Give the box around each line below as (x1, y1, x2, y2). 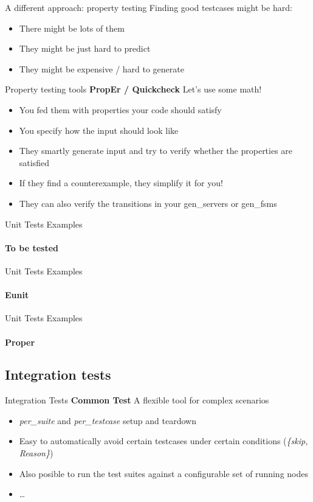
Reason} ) (19, 447, 53, 459)
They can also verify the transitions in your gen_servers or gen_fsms (19, 197, 277, 209)
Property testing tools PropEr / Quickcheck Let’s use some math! (5, 83, 262, 96)
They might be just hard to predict (19, 42, 151, 55)
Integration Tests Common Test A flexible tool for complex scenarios (5, 394, 269, 406)
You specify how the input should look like (19, 124, 179, 136)
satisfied (19, 156, 49, 169)
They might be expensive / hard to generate (19, 62, 184, 75)
